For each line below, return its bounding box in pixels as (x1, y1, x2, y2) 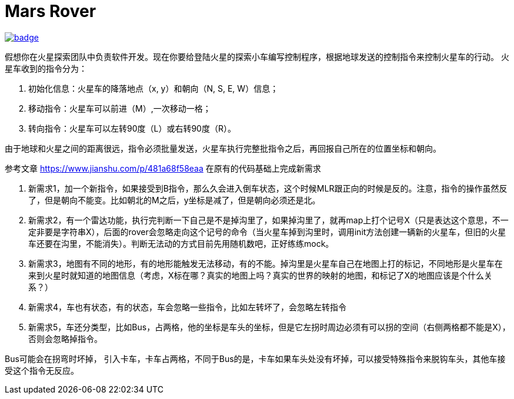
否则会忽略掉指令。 (28, 333, 102, 344)
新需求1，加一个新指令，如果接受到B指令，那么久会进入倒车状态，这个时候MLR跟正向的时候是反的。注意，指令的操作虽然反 (28, 183, 508, 193)
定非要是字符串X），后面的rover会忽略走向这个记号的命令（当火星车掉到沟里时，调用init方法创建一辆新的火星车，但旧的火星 (28, 226, 506, 237)
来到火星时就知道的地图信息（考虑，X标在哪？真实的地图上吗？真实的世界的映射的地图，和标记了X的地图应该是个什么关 (28, 270, 493, 280)
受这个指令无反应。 (5, 365, 79, 375)
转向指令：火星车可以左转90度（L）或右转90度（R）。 (28, 123, 236, 133)
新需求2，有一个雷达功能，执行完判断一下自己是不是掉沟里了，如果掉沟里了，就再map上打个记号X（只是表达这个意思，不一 (28, 214, 509, 225)
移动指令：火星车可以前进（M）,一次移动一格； (28, 103, 211, 113)
